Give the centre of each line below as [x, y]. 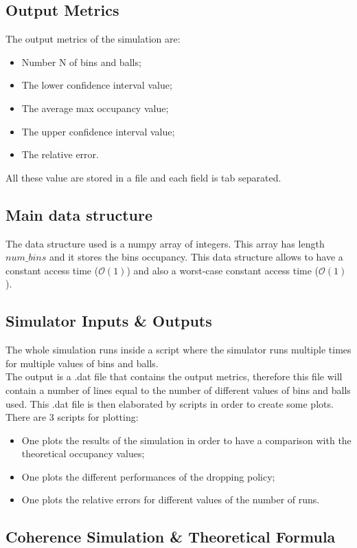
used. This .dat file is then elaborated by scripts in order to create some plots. [170, 403]
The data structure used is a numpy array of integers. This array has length [165, 243]
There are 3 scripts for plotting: [72, 417]
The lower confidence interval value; [97, 85]
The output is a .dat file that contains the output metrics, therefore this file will [174, 376]
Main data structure [79, 214]
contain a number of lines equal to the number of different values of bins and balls [178, 390]
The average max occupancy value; [95, 108]
